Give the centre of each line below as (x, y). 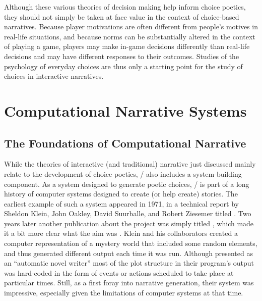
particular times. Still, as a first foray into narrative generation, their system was (129, 283)
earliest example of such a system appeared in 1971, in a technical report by (121, 203)
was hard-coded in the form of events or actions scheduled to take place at (119, 272)
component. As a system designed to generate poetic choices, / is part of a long (127, 184)
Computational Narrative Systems (125, 110)
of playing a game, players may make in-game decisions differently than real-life (127, 46)
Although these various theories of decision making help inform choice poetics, (125, 7)
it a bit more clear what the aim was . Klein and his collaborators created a (121, 233)
